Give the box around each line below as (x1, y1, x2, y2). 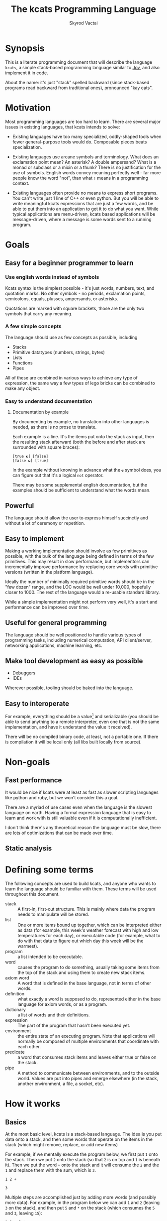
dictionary (5, 1007, 26, 1013)
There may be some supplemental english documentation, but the (12, 482, 148, 488)
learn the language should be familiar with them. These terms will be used (5, 886, 157, 892)
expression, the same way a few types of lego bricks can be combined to (5, 380, 155, 386)
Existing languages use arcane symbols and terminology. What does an (12, 153, 159, 160)
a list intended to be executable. (17, 954, 83, 960)
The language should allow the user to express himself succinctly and (5, 514, 148, 521)
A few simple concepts (5, 323, 62, 330)
